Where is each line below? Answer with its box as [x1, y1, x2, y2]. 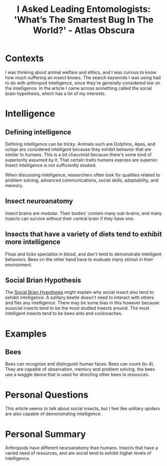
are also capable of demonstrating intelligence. [5, 411, 102, 417]
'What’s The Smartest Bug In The [14, 14, 154, 25]
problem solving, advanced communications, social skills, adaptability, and [5, 177, 159, 183]
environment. [5, 261, 32, 267]
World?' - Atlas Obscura [32, 25, 135, 36]
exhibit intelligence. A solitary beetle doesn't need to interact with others [5, 294, 155, 300]
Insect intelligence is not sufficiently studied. [5, 162, 97, 168]
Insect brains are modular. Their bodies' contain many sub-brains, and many [5, 210, 162, 216]
